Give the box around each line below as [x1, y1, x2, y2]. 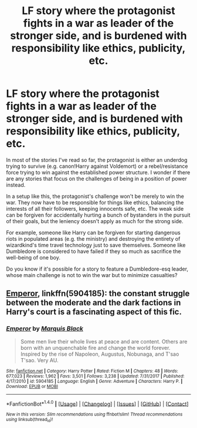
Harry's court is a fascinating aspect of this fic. [6, 307, 182, 317]
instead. [6, 181, 26, 188]
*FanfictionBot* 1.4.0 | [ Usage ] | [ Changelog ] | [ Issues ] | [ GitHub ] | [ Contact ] [6, 399, 189, 407]
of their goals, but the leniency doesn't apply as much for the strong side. [6, 217, 184, 224]
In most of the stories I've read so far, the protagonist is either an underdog [6, 156, 188, 163]
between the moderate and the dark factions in [6, 298, 181, 308]
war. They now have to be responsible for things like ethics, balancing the [6, 198, 184, 206]
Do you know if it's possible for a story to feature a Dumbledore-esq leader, [6, 265, 189, 272]
